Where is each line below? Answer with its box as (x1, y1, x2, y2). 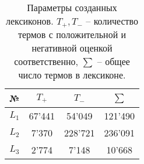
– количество (86, 14, 139, 28)
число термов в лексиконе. (18, 68, 126, 81)
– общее (97, 54, 130, 68)
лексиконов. (5, 14, 54, 28)
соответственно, (14, 54, 78, 68)
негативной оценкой (31, 41, 113, 54)
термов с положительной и (17, 28, 127, 41)
